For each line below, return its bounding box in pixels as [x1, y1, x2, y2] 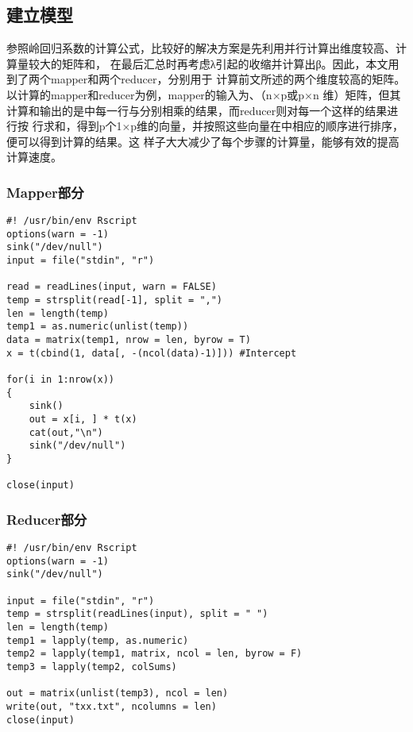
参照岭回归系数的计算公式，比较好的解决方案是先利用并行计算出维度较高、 [6, 40, 396, 56]
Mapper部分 [6, 182, 84, 202]
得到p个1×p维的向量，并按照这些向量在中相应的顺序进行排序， [76, 118, 404, 134]
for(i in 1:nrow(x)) [6, 374, 115, 386]
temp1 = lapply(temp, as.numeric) [6, 634, 189, 646]
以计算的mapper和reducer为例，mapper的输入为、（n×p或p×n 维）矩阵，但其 [6, 86, 401, 102]
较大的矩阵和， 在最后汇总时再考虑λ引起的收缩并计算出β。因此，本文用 [28, 55, 399, 71]
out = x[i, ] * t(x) [29, 414, 137, 426]
